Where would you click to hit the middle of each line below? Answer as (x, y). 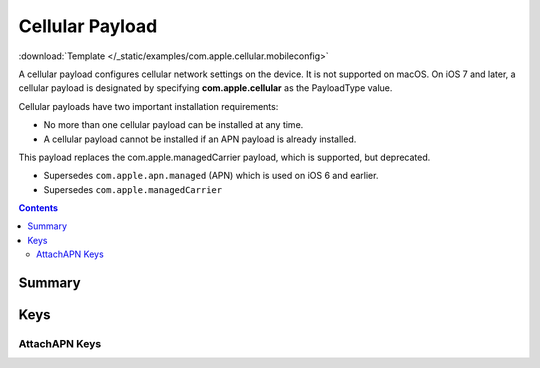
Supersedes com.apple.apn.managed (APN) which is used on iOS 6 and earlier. (211, 176)
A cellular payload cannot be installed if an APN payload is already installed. (200, 139)
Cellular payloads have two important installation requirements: (148, 106)
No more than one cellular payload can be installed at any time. (173, 125)
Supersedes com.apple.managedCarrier (133, 189)
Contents (38, 208)
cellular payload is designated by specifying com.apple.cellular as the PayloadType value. (205, 88)
